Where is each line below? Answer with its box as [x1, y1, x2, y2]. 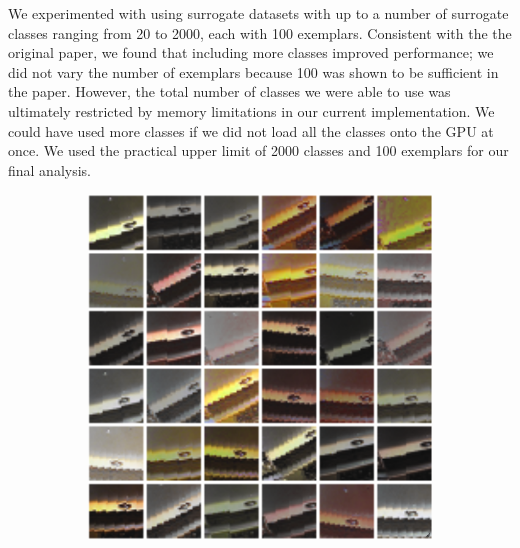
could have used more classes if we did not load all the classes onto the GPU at [8, 120, 494, 141]
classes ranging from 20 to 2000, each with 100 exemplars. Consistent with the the [8, 22, 512, 43]
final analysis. [8, 159, 92, 180]
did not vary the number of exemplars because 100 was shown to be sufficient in [8, 61, 499, 82]
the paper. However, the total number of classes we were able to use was [8, 81, 451, 102]
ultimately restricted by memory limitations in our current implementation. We [8, 100, 495, 121]
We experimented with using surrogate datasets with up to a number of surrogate [8, 3, 509, 23]
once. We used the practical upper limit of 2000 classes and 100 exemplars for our [8, 140, 509, 161]
